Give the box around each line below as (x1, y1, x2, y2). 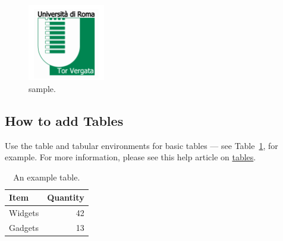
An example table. (13, 170, 80, 183)
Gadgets (9, 221, 39, 234)
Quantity (47, 191, 84, 204)
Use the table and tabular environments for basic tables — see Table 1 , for (5, 139, 278, 151)
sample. (29, 82, 56, 94)
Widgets (9, 207, 39, 219)
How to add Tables (5, 111, 124, 129)
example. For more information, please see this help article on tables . (5, 151, 256, 163)
